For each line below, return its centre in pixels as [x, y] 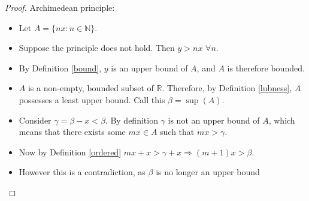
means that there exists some [72, 132]
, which [282, 120]
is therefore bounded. [266, 67]
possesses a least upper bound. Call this [92, 99]
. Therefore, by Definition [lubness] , [227, 88]
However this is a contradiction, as [82, 172]
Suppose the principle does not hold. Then [97, 48]
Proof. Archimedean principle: [60, 7]
